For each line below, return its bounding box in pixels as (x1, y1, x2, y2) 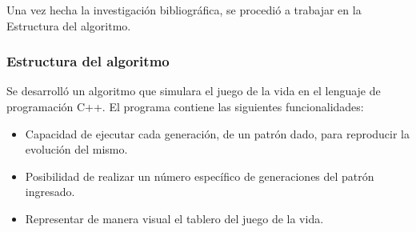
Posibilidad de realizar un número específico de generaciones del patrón (25, 167, 374, 184)
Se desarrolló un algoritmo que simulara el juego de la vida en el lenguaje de (6, 82, 381, 99)
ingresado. (25, 183, 75, 200)
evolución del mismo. (25, 141, 128, 158)
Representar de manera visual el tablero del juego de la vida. (25, 210, 324, 226)
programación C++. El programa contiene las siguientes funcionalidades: (6, 98, 364, 114)
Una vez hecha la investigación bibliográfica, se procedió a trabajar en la (6, 2, 362, 18)
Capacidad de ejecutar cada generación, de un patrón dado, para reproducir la (25, 125, 410, 142)
